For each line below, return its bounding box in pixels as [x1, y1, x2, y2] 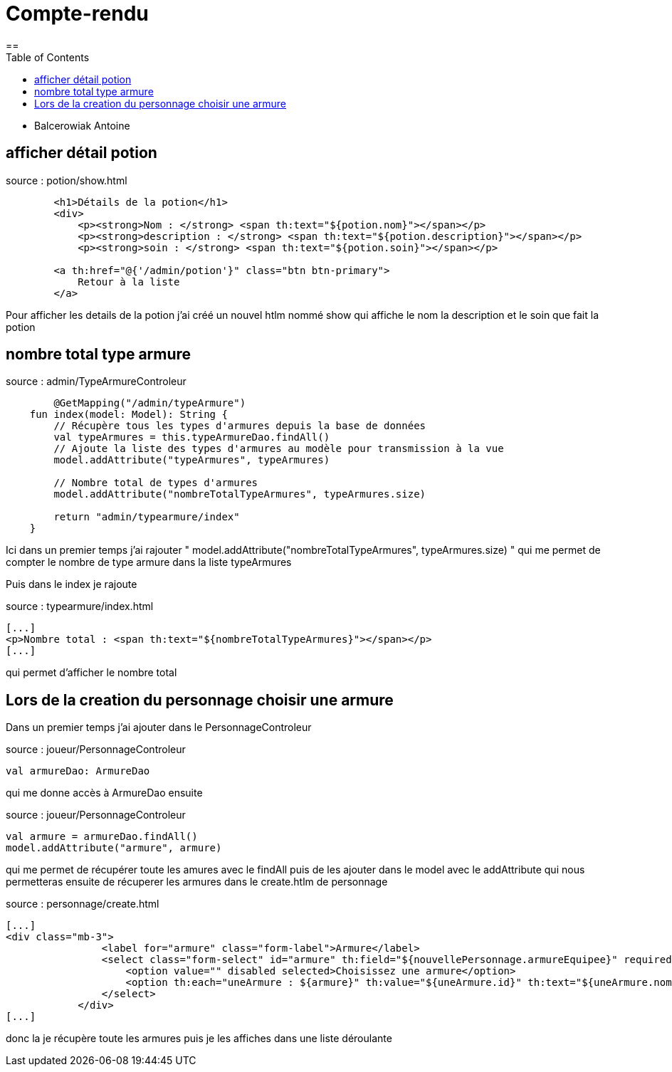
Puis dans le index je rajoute [6, 578, 137, 591]
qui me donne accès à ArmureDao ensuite [6, 787, 203, 799]
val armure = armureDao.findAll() [6, 831, 198, 843]
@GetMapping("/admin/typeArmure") [53, 397, 246, 409]
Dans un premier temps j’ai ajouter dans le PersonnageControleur [6, 721, 312, 734]
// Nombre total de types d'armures [53, 477, 258, 489]
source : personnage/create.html [6, 898, 159, 910]
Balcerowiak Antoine [34, 119, 130, 132]
